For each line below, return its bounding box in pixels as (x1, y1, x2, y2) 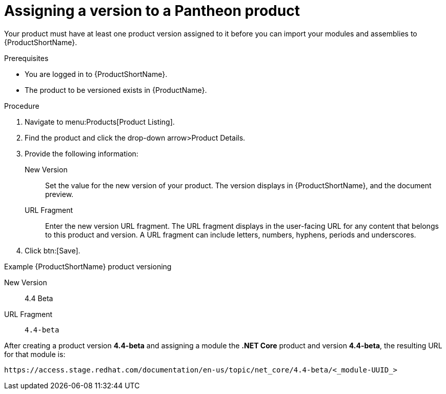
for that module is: (4, 349, 66, 359)
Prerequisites (4, 53, 49, 63)
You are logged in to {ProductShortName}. (25, 69, 168, 78)
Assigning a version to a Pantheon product (4, 2, 300, 19)
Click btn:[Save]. (25, 246, 80, 255)
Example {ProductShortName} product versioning (4, 262, 172, 271)
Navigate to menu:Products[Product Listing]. (25, 117, 175, 126)
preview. (45, 189, 74, 199)
